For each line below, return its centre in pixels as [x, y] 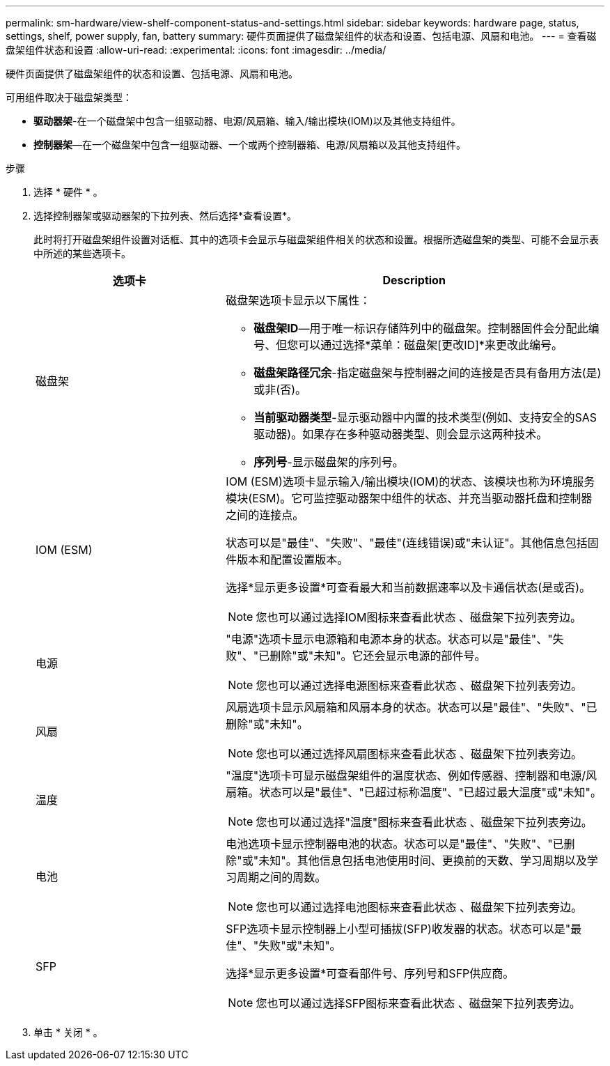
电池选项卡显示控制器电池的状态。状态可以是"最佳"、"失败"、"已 [395, 844]
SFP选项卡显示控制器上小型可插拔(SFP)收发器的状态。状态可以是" [398, 929]
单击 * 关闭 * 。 [68, 1032]
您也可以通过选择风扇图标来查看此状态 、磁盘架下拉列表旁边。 [419, 754]
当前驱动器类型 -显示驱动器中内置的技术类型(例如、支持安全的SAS [425, 417]
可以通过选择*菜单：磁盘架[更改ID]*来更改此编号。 [430, 345]
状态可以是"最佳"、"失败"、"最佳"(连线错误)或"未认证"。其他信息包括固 [412, 543]
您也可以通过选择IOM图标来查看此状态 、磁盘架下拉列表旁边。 [419, 617]
